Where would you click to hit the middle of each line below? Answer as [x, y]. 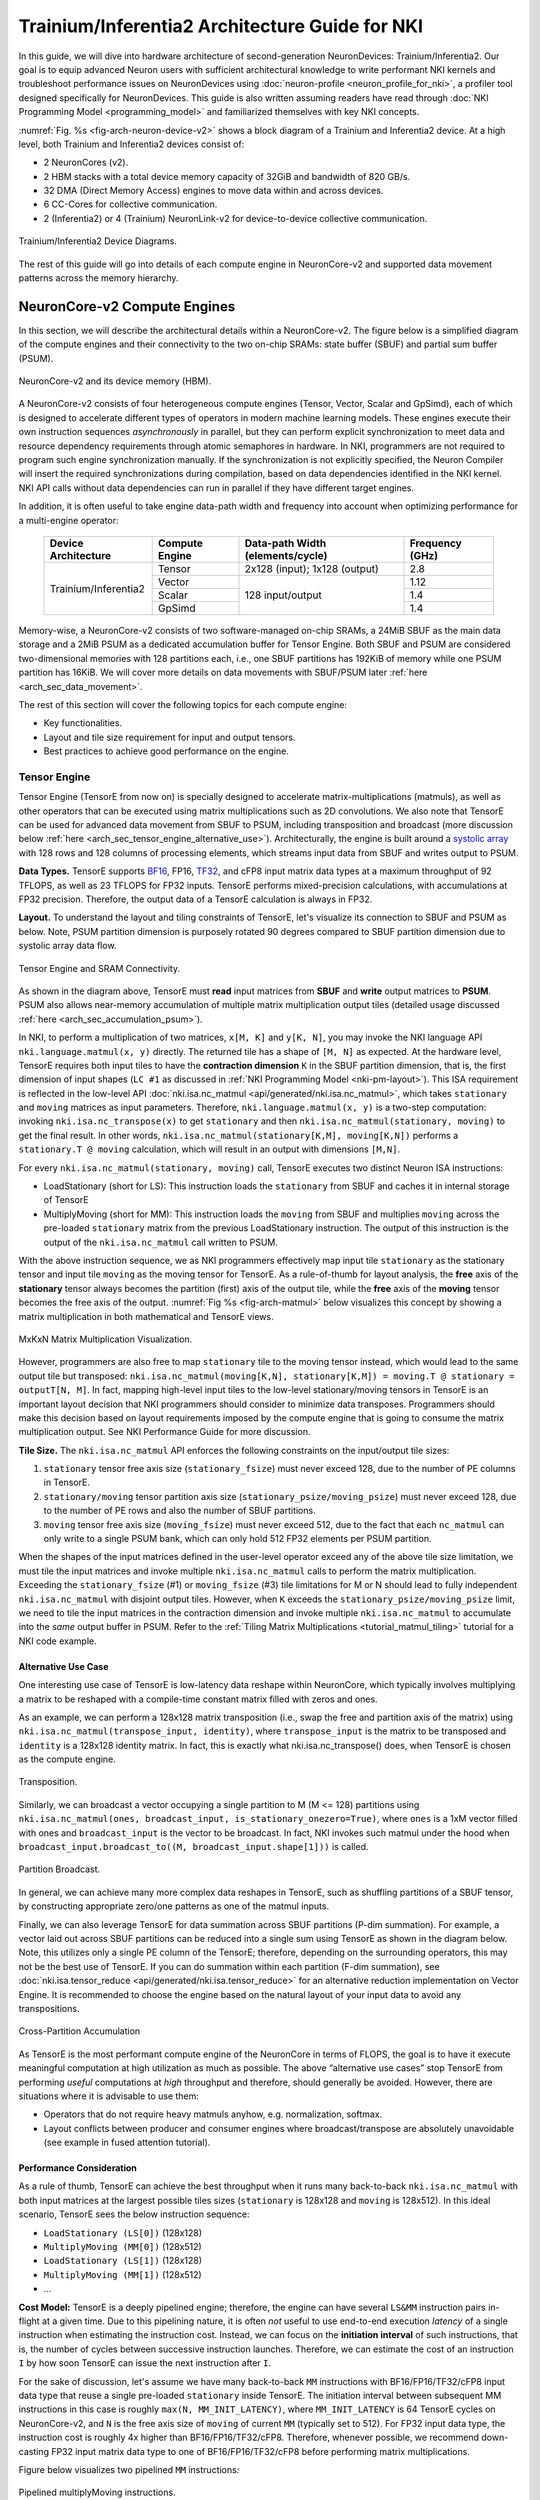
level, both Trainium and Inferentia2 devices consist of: [131, 144]
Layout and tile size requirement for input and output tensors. [169, 737]
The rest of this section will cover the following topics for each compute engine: [182, 704]
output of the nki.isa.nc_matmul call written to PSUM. [161, 1242]
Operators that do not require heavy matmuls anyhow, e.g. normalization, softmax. [213, 2114]
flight [29, 2321]
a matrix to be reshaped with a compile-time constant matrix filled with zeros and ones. [198, 1699]
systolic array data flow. [67, 946]
